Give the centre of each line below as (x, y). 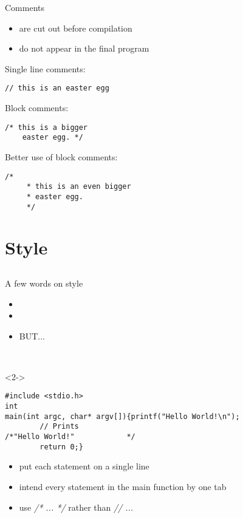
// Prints (59, 427)
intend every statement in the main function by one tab (123, 487)
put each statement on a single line (84, 466)
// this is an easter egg (57, 88)
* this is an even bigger (79, 187)
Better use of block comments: (61, 156)
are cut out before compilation (76, 28)
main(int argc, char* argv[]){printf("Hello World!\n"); (122, 416)
